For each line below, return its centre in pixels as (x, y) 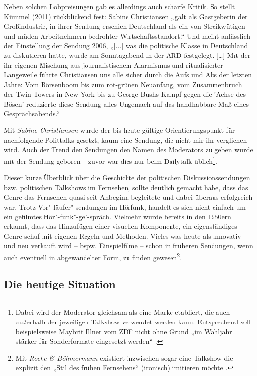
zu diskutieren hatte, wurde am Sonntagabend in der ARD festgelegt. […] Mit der (127, 55)
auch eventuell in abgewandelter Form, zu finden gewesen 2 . (93, 256)
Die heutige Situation (60, 284)
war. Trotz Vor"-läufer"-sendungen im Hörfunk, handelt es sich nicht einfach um (125, 206)
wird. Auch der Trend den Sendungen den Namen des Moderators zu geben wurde (128, 149)
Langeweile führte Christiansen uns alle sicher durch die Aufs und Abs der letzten (128, 75)
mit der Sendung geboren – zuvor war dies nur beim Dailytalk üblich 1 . (111, 160)
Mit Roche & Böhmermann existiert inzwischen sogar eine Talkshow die (124, 357)
